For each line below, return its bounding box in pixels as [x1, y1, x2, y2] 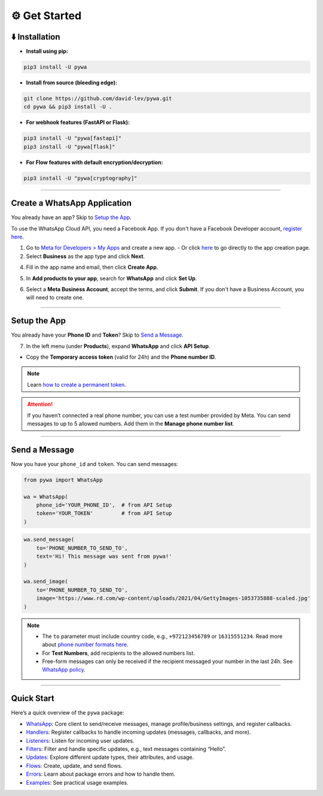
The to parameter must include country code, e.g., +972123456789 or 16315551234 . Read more [42, 632, 283, 640]
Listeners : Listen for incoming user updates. [26, 737, 135, 744]
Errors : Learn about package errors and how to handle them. [26, 770, 176, 778]
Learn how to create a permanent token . [27, 381, 127, 388]
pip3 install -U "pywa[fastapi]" [23, 135, 122, 142]
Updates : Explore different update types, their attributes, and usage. [26, 753, 194, 761]
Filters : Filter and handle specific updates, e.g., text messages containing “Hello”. [26, 745, 227, 752]
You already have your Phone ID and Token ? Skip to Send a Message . [11, 331, 184, 338]
